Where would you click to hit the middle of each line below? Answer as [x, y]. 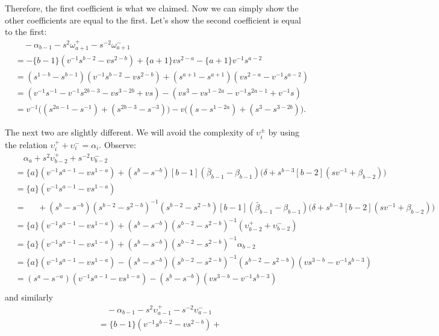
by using [284, 132]
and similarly [29, 297]
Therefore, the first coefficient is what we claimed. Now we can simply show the [152, 8]
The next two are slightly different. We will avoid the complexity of [129, 132]
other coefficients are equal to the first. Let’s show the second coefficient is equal [153, 20]
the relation [26, 144]
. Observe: [117, 144]
